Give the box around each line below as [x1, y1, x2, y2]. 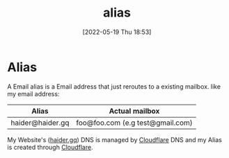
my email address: [7, 89, 60, 98]
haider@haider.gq [10, 118, 70, 128]
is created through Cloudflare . [7, 143, 93, 151]
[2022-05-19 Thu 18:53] [82, 28, 152, 36]
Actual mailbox [109, 106, 160, 116]
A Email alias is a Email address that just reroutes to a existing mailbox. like [7, 82, 221, 91]
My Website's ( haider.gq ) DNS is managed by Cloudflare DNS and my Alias [7, 135, 223, 143]
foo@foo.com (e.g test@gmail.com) [76, 118, 193, 128]
